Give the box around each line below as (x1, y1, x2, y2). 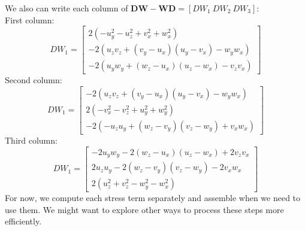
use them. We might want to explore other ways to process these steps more (5, 203, 284, 215)
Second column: (5, 74, 62, 86)
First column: (5, 13, 55, 26)
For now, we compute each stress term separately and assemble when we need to (5, 192, 301, 204)
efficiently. (5, 215, 42, 227)
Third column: (5, 133, 58, 146)
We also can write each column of (5, 2, 128, 14)
